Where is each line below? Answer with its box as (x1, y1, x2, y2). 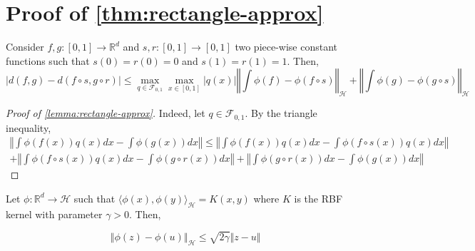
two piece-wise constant (235, 39, 338, 54)
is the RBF (294, 190, 343, 205)
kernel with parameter (6, 206, 103, 221)
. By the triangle (245, 106, 317, 121)
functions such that (6, 53, 90, 68)
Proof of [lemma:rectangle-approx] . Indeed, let (6, 106, 205, 121)
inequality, (6, 120, 51, 135)
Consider (6, 39, 44, 54)
